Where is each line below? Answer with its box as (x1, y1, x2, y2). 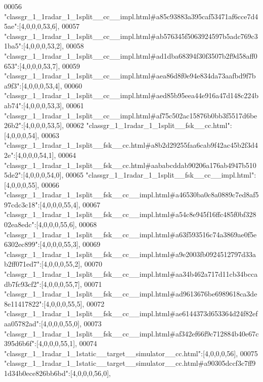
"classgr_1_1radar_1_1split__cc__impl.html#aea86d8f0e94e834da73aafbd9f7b (4, 70, 256, 81)
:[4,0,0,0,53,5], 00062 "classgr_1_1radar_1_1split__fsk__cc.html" (21, 120, 230, 131)
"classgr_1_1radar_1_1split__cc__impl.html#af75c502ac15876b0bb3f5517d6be (4, 110, 257, 120)
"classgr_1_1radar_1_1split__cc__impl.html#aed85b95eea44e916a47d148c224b (4, 90, 258, 101)
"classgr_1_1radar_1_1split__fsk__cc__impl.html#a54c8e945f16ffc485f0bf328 (4, 209, 256, 220)
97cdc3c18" (4, 199, 38, 209)
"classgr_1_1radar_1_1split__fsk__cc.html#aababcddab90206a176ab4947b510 (4, 159, 256, 170)
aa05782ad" (4, 318, 39, 328)
